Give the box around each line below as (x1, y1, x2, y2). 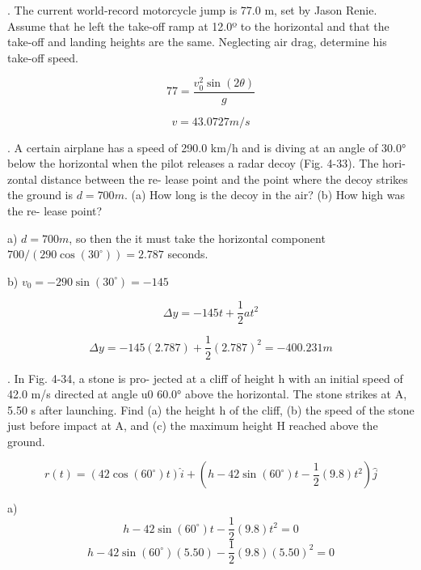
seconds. (167, 245, 208, 262)
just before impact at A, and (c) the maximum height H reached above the (7, 417, 378, 434)
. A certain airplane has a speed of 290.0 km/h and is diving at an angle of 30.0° (7, 138, 406, 155)
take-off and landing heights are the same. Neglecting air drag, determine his (7, 33, 387, 50)
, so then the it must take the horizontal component (69, 229, 326, 246)
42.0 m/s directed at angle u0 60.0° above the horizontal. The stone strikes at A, (7, 385, 407, 402)
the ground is (7, 186, 74, 203)
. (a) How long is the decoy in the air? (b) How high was (124, 186, 405, 203)
